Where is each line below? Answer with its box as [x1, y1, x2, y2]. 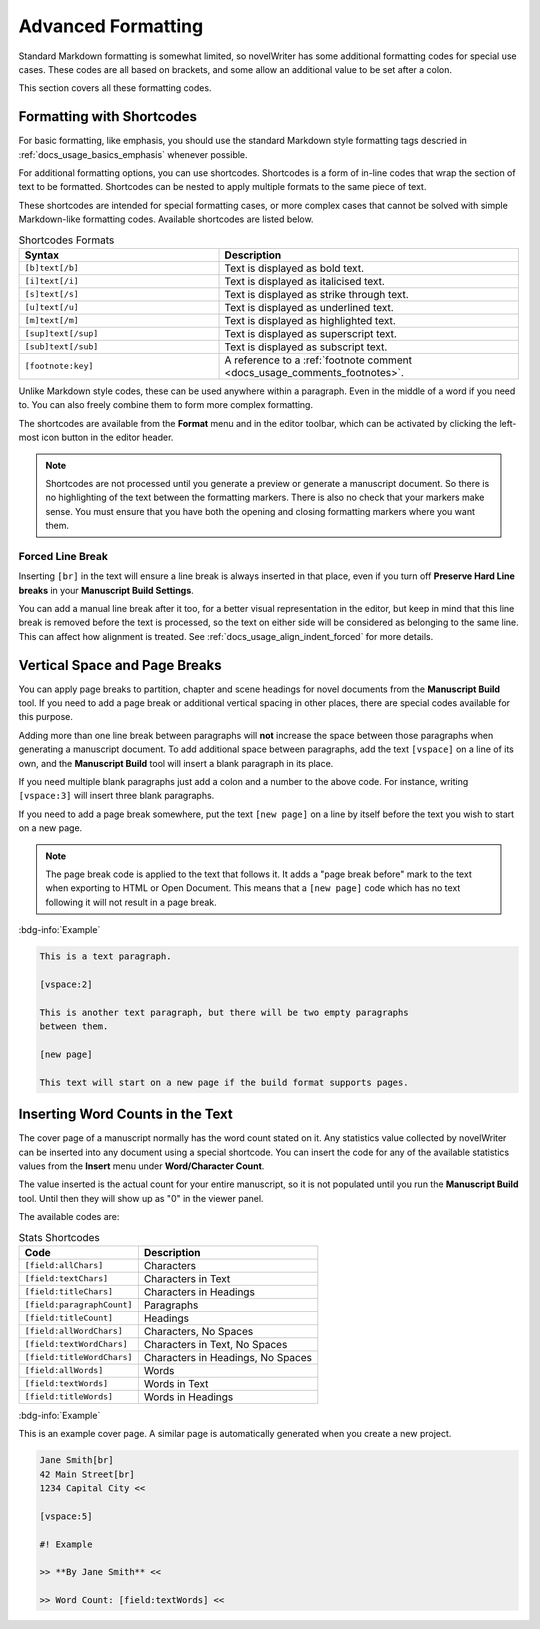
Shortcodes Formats [18, 233, 115, 247]
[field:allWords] [24, 1365, 104, 1376]
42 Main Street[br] [39, 1468, 135, 1480]
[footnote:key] [24, 361, 94, 372]
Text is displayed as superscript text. [224, 326, 397, 340]
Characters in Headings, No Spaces [143, 1350, 312, 1364]
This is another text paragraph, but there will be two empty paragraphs [39, 1006, 409, 1018]
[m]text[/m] [24, 315, 79, 326]
